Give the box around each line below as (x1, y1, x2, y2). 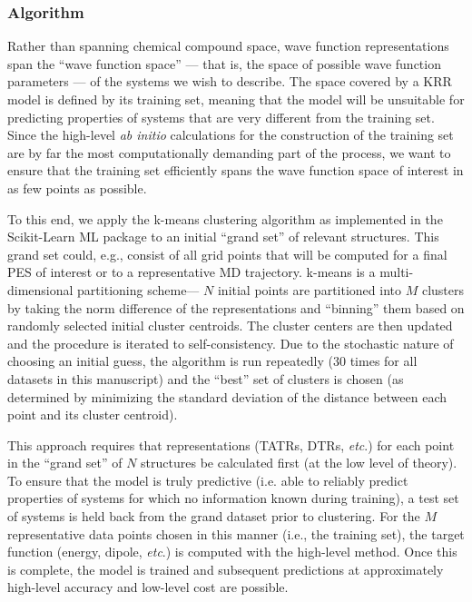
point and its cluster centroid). (7, 405, 178, 424)
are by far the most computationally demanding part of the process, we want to (7, 143, 451, 162)
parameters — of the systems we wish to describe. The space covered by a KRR (7, 72, 452, 91)
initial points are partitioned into (217, 280, 401, 299)
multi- (379, 262, 414, 281)
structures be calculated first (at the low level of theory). (141, 453, 457, 472)
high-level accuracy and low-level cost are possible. (7, 577, 289, 597)
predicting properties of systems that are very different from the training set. (7, 107, 435, 126)
